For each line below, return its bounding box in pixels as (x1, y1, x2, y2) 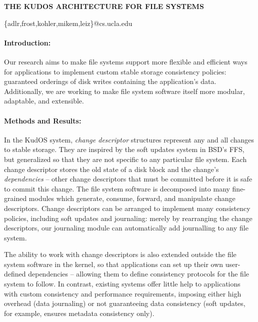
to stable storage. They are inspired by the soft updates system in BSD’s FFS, (4, 144, 244, 154)
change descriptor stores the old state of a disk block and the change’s (4, 163, 219, 174)
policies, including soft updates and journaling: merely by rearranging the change (4, 212, 252, 223)
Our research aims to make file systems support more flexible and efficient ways (4, 56, 247, 66)
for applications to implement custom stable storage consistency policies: (4, 66, 226, 76)
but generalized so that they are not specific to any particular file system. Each (4, 153, 247, 164)
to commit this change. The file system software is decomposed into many (4, 183, 230, 193)
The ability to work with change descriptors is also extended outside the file (4, 249, 236, 259)
